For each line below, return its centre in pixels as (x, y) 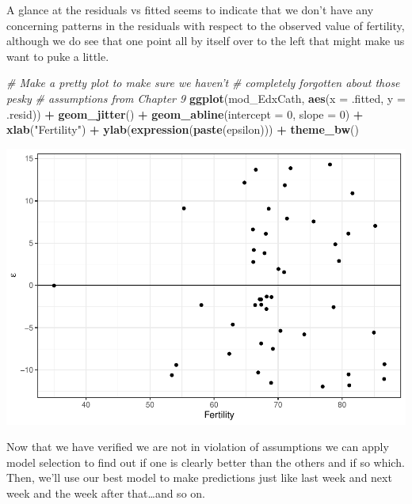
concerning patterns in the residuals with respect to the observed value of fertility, (206, 25)
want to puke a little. (58, 56)
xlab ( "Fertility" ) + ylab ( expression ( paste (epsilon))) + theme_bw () (183, 129)
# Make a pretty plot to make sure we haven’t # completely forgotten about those (203, 83)
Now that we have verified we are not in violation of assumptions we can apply (198, 447)
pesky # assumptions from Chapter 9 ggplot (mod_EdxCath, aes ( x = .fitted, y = (206, 98)
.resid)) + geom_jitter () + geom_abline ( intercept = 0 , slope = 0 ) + (185, 114)
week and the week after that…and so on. (106, 493)
